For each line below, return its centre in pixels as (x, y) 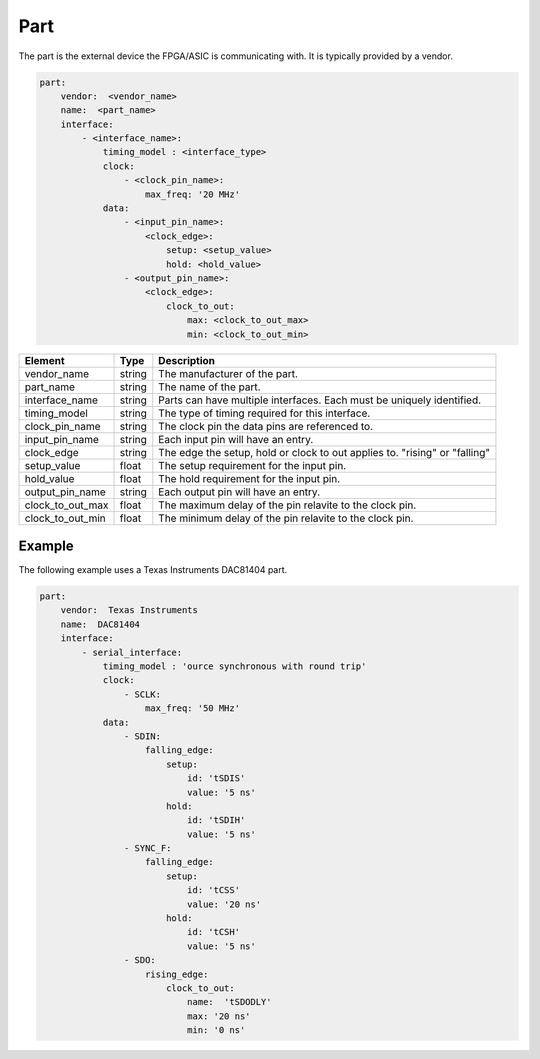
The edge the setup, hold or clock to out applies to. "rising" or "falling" (324, 452)
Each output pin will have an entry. (239, 492)
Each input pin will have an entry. (236, 439)
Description (186, 360)
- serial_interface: (132, 652)
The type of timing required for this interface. (264, 413)
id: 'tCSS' (213, 890)
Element (44, 360)
